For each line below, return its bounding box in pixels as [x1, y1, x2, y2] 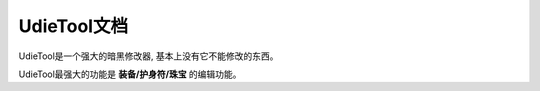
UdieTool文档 [18, 15, 129, 37]
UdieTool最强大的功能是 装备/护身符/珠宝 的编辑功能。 [18, 68, 242, 80]
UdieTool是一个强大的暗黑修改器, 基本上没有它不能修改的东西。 [18, 50, 279, 62]
